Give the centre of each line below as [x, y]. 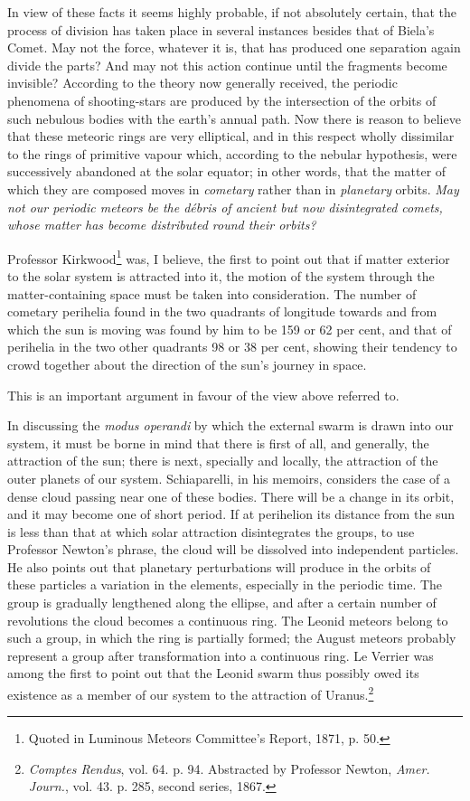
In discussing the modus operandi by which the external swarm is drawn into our [230, 425]
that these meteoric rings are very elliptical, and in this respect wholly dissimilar [231, 136]
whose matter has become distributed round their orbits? [162, 225]
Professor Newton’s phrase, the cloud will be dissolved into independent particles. [233, 549]
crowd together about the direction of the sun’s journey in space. [187, 364]
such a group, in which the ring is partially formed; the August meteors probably [232, 638]
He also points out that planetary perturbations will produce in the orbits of [219, 566]
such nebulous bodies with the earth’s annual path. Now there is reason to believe [234, 118]
